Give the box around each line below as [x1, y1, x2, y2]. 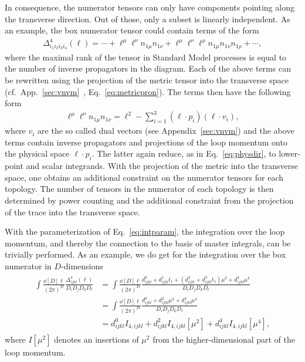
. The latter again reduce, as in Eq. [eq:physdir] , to [91, 147, 276, 160]
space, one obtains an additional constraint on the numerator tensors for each [5, 171, 284, 183]
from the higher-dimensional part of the [152, 333, 296, 345]
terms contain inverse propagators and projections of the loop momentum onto [5, 136, 287, 148]
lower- [279, 147, 300, 160]
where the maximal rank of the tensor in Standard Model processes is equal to [5, 50, 287, 63]
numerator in [5, 260, 52, 272]
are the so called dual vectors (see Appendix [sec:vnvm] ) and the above [38, 124, 294, 137]
